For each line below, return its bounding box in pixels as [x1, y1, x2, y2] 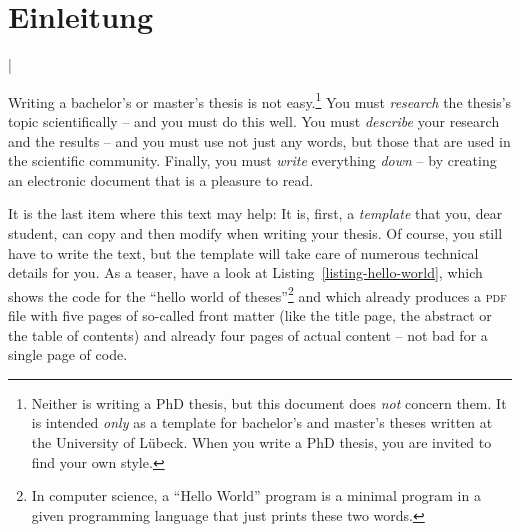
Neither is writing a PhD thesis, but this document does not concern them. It [31, 392, 507, 413]
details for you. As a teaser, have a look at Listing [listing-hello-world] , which [8, 262, 483, 283]
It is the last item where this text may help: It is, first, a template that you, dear [8, 203, 503, 224]
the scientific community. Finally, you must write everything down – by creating [8, 150, 497, 171]
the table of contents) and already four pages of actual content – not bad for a [8, 324, 488, 345]
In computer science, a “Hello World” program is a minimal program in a [31, 485, 481, 506]
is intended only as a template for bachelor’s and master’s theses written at [31, 412, 493, 433]
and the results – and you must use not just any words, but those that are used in [8, 130, 511, 151]
